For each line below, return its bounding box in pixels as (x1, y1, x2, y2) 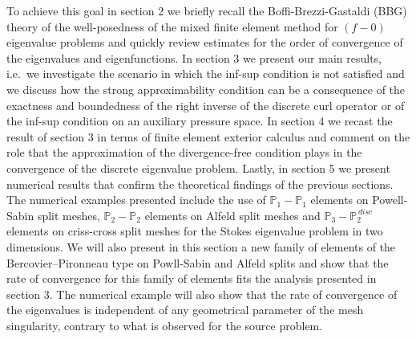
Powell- (372, 191, 408, 208)
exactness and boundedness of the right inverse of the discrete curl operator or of (6, 96, 405, 113)
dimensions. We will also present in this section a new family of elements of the (6, 238, 396, 255)
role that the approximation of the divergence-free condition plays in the (6, 144, 362, 161)
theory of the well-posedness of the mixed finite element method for (6, 18, 338, 35)
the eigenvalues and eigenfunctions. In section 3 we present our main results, (6, 49, 382, 66)
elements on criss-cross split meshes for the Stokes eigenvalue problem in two (6, 223, 383, 239)
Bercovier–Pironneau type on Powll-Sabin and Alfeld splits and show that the (6, 254, 389, 271)
